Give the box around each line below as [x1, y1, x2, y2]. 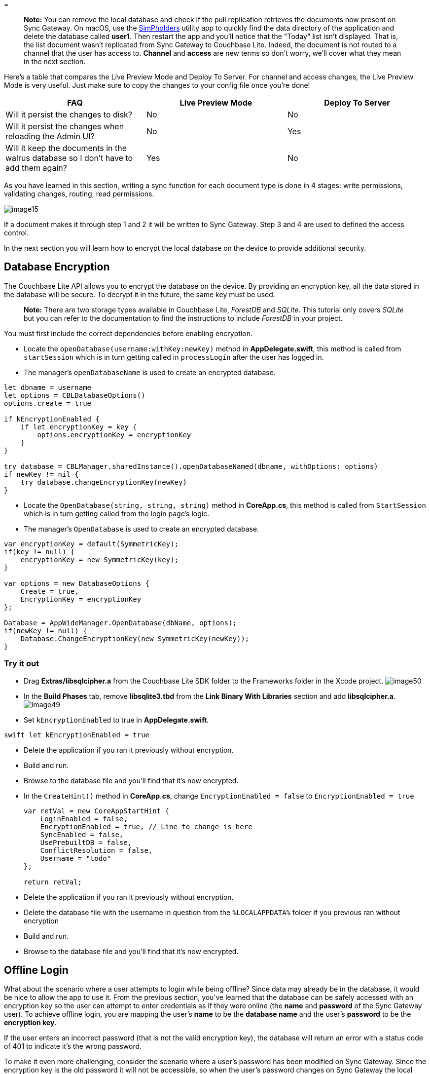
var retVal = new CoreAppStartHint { [24, 806, 170, 815]
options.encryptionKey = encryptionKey [37, 430, 191, 439]
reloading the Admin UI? [5, 131, 95, 141]
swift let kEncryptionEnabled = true [4, 730, 150, 739]
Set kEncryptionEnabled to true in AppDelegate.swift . [24, 715, 209, 724]
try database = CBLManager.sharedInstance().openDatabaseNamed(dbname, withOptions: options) [4, 462, 378, 470]
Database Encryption [4, 261, 110, 273]
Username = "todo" [40, 854, 111, 862]
